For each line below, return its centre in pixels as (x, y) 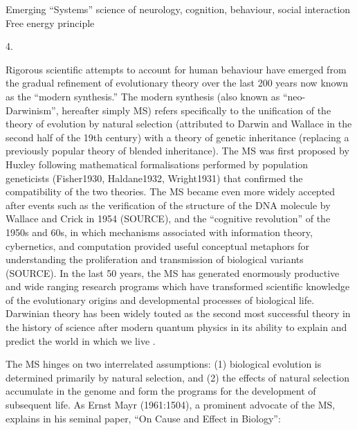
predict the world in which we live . (81, 340)
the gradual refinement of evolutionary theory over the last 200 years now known (177, 83)
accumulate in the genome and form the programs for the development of (161, 391)
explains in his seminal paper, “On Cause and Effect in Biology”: (143, 418)
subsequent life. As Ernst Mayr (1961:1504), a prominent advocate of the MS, (171, 405)
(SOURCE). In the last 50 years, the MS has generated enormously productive (173, 272)
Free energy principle (50, 23)
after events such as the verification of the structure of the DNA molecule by (168, 205)
